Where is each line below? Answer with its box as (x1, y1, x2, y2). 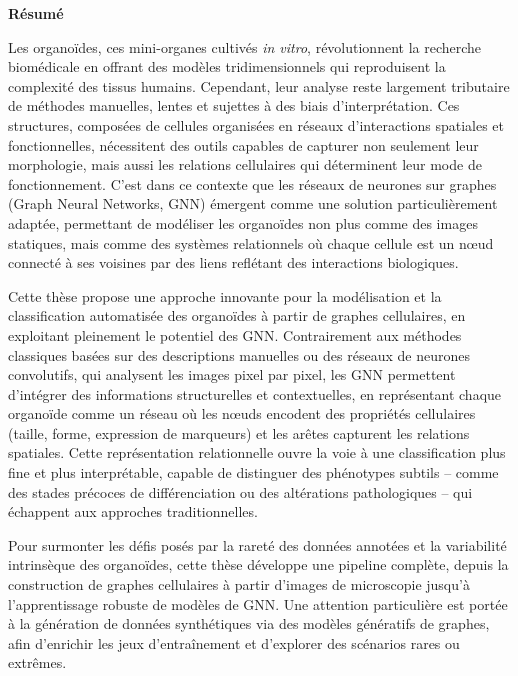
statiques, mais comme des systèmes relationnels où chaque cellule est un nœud (8, 232, 494, 253)
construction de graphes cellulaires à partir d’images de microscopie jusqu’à (8, 574, 470, 595)
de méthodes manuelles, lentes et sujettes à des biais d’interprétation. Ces (8, 95, 460, 116)
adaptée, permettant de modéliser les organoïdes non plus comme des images (8, 212, 478, 233)
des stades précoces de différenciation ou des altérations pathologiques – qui (8, 481, 473, 502)
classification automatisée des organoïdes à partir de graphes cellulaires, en (8, 305, 466, 326)
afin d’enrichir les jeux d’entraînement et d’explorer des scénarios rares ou (8, 632, 460, 653)
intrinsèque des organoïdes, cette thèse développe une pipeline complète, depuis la (8, 554, 509, 575)
